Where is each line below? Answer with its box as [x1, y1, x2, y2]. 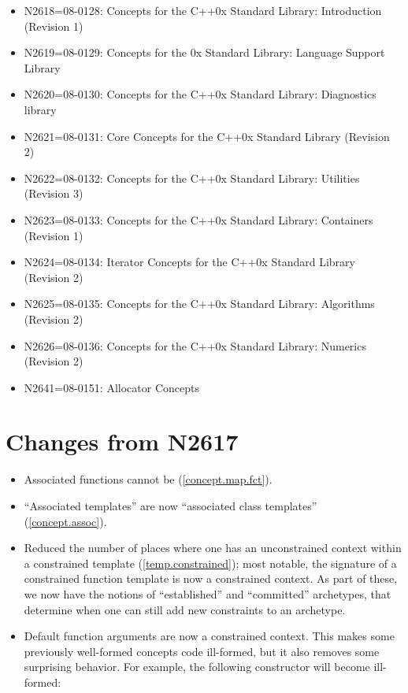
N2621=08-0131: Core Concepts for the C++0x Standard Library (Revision [24, 128, 390, 144]
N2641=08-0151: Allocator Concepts [24, 379, 199, 395]
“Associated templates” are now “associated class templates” [24, 498, 317, 513]
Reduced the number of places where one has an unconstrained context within [24, 539, 402, 556]
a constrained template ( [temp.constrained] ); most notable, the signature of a [24, 554, 397, 571]
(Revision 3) [24, 185, 83, 202]
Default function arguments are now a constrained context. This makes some [24, 628, 395, 644]
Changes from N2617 [6, 425, 239, 458]
